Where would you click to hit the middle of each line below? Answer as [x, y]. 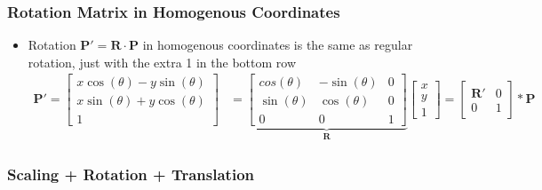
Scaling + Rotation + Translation [131, 174]
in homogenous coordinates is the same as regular [278, 45]
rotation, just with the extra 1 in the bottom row [162, 62]
